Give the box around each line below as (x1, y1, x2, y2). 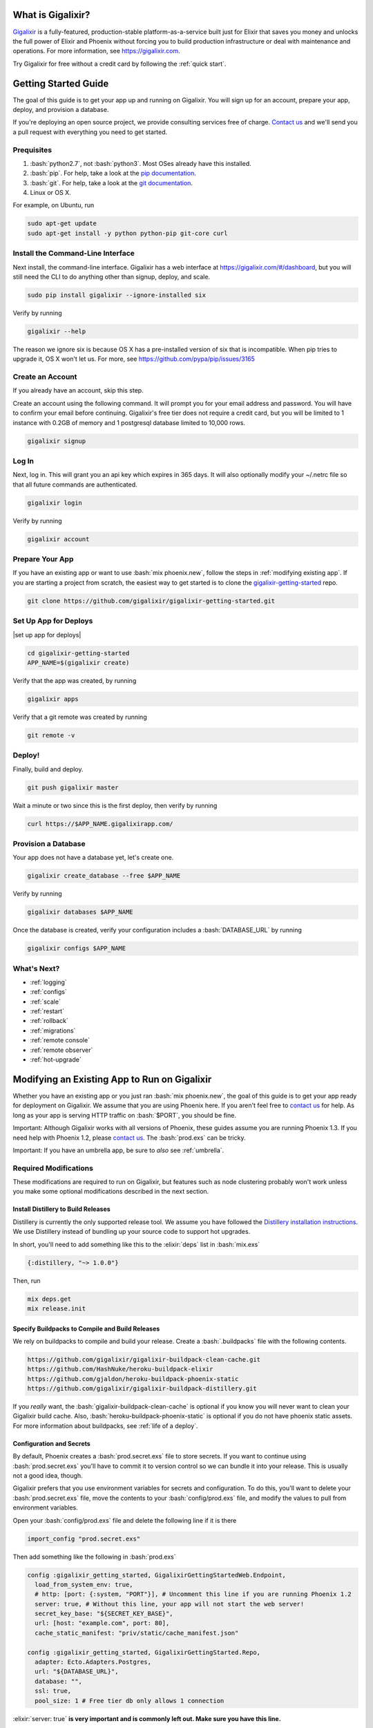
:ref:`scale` (30, 997, 61, 1006)
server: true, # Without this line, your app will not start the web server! (35, 1600, 305, 1608)
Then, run (12, 1276, 41, 1285)
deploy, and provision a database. (12, 105, 109, 113)
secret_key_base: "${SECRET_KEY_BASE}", (35, 1610, 173, 1617)
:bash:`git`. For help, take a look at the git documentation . (30, 178, 193, 187)
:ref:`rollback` (30, 1017, 68, 1025)
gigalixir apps (27, 695, 79, 703)
